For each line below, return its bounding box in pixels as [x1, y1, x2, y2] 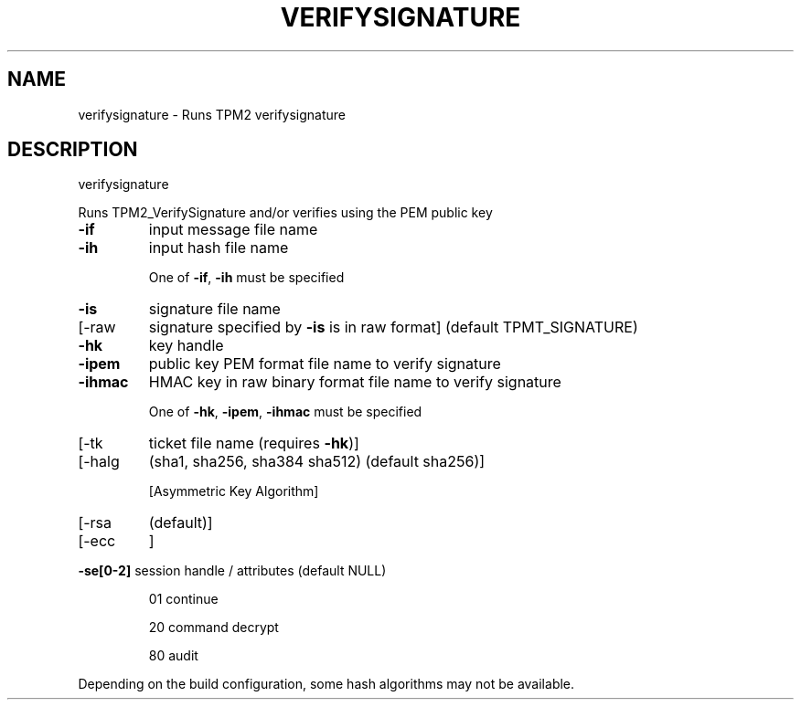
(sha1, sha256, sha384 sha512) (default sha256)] [148, 452, 486, 471]
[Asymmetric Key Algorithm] [148, 483, 319, 500]
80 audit [148, 648, 198, 664]
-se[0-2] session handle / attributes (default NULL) [78, 563, 387, 579]
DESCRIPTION [7, 138, 138, 162]
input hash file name [148, 238, 289, 258]
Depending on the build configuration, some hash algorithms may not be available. [78, 676, 575, 692]
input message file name [148, 220, 318, 239]
